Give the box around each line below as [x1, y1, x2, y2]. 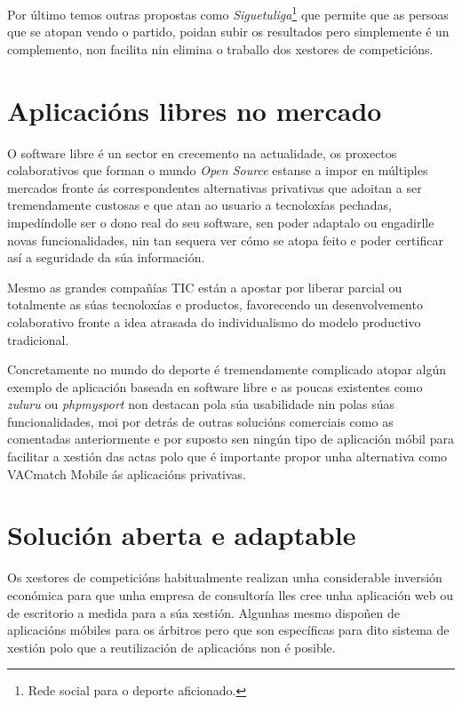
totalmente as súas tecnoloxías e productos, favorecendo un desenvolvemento [7, 295, 423, 314]
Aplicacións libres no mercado [7, 92, 382, 128]
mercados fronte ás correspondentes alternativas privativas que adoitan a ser [7, 178, 422, 196]
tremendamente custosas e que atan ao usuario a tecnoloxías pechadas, [7, 196, 392, 214]
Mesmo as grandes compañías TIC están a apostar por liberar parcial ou [7, 277, 402, 296]
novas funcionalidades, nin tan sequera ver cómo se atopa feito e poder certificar [7, 230, 443, 249]
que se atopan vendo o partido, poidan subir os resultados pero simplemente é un [7, 22, 450, 41]
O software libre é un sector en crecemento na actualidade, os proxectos [7, 143, 397, 162]
